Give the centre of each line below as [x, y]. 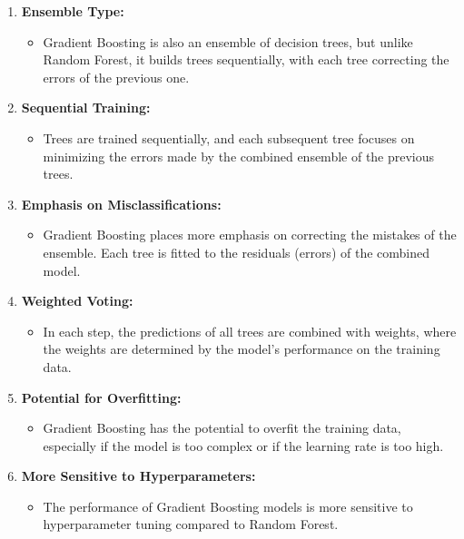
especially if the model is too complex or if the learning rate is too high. [243, 445]
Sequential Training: [86, 108]
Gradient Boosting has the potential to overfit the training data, [222, 428]
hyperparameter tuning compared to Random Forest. [191, 524]
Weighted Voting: [77, 301]
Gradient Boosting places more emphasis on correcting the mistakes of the [250, 235]
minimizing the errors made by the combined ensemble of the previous [239, 156]
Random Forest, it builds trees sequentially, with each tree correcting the [246, 59]
